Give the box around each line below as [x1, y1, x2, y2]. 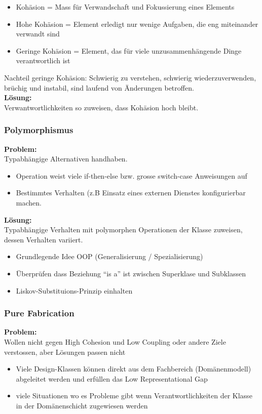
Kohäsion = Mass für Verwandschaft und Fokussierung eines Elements [16, 2, 235, 12]
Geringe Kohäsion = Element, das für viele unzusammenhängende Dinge [16, 45, 242, 56]
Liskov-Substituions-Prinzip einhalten [16, 285, 133, 296]
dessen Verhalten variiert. [4, 234, 83, 244]
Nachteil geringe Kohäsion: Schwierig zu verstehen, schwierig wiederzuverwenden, [4, 72, 256, 82]
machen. [16, 197, 42, 208]
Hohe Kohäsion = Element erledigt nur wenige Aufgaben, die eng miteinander [16, 18, 258, 29]
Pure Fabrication [4, 307, 74, 319]
